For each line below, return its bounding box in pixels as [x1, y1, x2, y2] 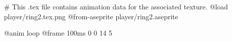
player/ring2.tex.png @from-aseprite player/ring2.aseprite [4, 11, 179, 21]
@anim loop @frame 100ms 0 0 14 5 [4, 28, 112, 38]
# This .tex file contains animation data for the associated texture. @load [4, 1, 228, 11]
